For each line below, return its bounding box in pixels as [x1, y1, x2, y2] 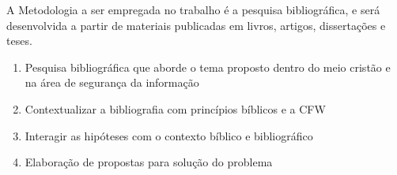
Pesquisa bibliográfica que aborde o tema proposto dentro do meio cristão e [25, 58, 391, 75]
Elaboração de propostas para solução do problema [25, 154, 273, 170]
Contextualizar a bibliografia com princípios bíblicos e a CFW [25, 100, 326, 117]
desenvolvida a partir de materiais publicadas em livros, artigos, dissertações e [6, 17, 386, 33]
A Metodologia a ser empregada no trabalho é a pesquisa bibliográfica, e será [6, 2, 380, 17]
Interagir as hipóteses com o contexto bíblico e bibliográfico [25, 127, 313, 143]
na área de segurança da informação [25, 74, 199, 91]
